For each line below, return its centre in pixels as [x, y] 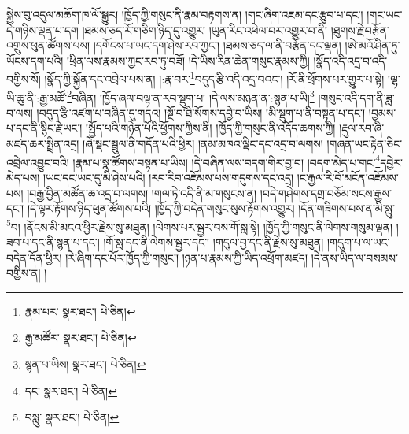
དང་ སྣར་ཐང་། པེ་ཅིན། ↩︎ [71, 390]
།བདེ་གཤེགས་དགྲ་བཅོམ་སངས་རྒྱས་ [326, 193]
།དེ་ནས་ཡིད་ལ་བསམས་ [354, 257]
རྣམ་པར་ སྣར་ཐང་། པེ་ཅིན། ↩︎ [80, 311]
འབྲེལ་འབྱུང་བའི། [38, 162]
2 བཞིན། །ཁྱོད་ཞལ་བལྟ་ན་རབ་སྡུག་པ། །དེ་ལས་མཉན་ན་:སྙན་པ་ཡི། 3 [191, 96]
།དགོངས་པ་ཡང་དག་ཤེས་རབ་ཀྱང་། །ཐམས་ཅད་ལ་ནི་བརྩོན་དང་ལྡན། [217, 45]
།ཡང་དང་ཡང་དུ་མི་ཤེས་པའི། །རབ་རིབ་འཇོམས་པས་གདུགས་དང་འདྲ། [169, 177]
